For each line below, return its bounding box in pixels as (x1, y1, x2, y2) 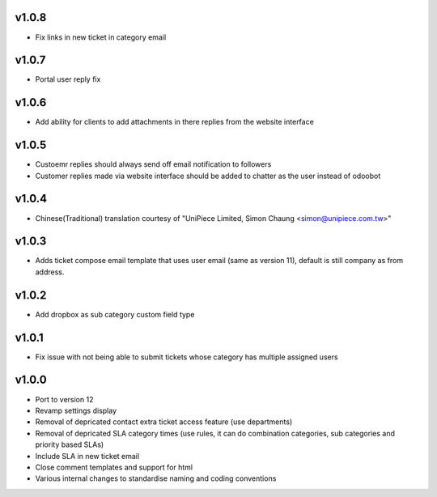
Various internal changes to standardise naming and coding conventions (35, 474, 277, 483)
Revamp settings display (35, 406, 117, 415)
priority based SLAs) (35, 440, 104, 449)
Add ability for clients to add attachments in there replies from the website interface (35, 117, 315, 127)
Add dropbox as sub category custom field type (35, 309, 195, 319)
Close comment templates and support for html (35, 462, 193, 472)
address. (35, 267, 65, 277)
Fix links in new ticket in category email (35, 32, 167, 42)
